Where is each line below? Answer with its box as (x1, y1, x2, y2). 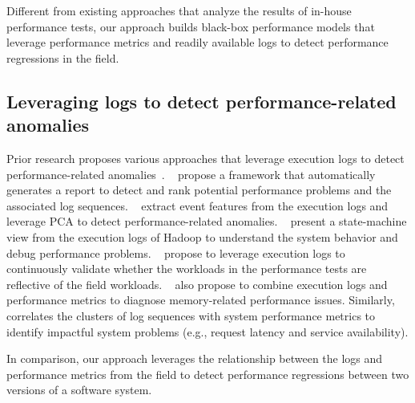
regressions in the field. (6, 49, 119, 66)
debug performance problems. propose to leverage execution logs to (6, 244, 345, 261)
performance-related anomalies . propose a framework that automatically (6, 165, 376, 182)
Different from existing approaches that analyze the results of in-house (6, 2, 352, 18)
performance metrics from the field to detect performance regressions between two (6, 365, 409, 382)
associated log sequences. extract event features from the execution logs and (6, 197, 389, 214)
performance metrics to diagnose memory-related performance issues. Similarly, (6, 291, 395, 308)
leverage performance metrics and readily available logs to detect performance (6, 34, 389, 51)
